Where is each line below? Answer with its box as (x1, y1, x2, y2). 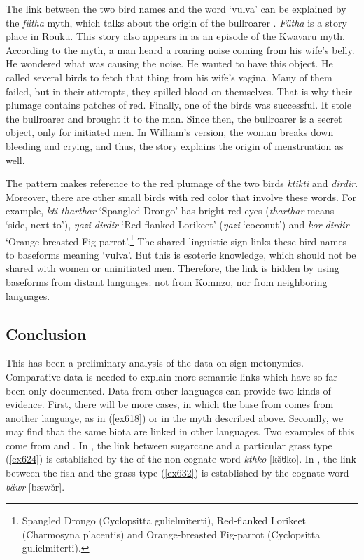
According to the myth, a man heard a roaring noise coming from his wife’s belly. (6, 42, 355, 57)
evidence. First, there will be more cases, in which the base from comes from (6, 397, 334, 411)
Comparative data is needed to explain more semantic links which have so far (6, 369, 338, 383)
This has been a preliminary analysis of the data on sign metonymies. (6, 355, 304, 370)
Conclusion (6, 322, 87, 344)
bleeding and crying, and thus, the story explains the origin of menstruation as (6, 138, 344, 153)
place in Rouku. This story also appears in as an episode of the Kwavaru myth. (6, 29, 345, 43)
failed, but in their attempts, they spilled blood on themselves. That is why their (6, 83, 353, 98)
